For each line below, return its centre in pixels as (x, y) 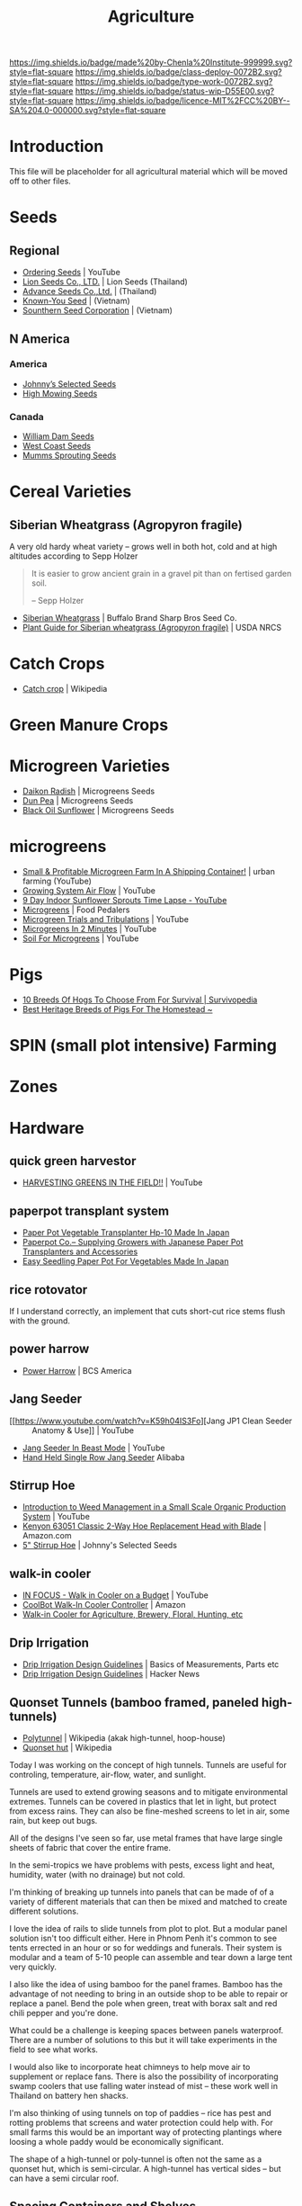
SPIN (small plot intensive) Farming (143, 1046)
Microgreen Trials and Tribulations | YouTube (105, 919)
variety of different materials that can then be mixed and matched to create (148, 1901)
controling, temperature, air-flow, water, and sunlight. (108, 1774)
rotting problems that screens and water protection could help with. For (142, 2122)
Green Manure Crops (89, 725)
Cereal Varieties (71, 492)
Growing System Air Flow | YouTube (89, 891)
